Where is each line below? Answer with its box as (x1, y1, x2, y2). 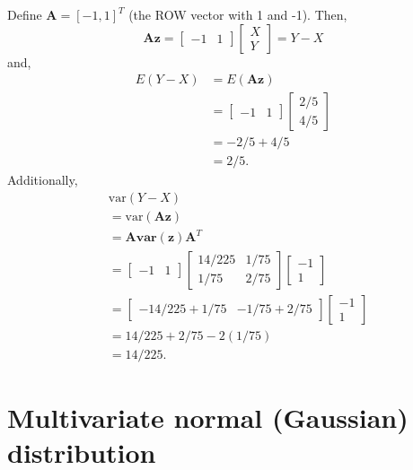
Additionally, (7, 170, 78, 189)
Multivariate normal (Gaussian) (7, 398, 409, 435)
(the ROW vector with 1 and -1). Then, (128, 5, 347, 23)
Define (7, 5, 42, 23)
